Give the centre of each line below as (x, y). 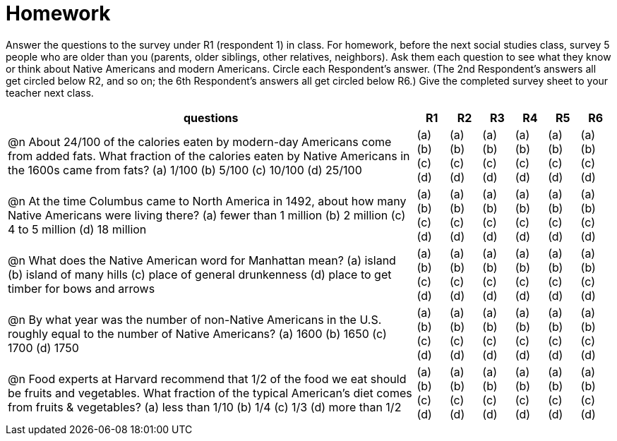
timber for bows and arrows (82, 288)
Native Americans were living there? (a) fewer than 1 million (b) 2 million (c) (207, 215)
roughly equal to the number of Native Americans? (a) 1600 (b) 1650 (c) (197, 333)
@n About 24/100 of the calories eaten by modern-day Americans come (200, 141)
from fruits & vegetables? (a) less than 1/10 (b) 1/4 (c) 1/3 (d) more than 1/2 (205, 407)
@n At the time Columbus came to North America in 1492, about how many (207, 201)
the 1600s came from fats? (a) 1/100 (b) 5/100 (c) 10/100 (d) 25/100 (185, 170)
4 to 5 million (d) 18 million (77, 229)
